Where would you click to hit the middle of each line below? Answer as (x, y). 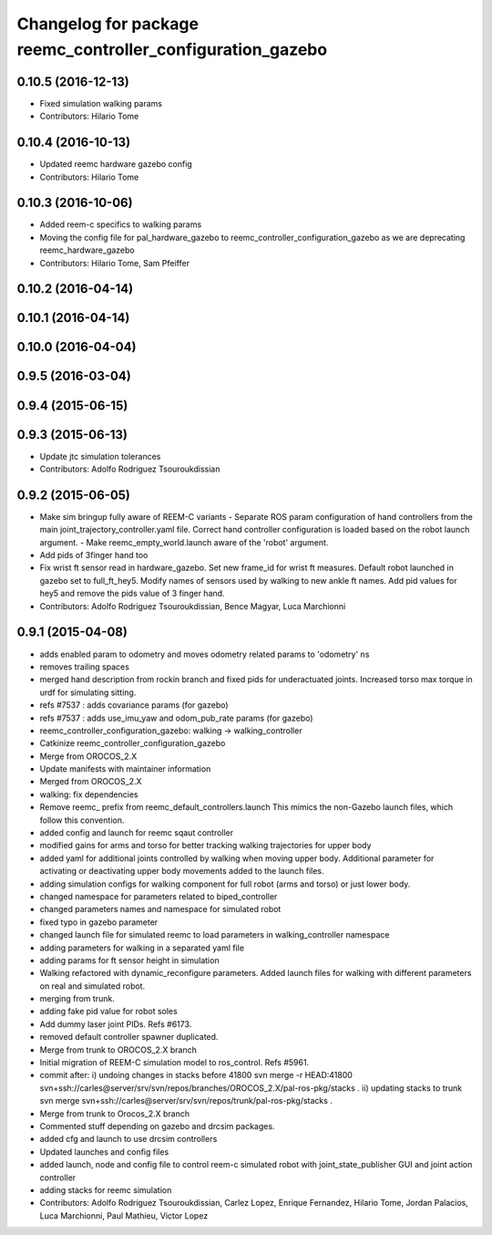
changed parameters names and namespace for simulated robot (160, 909)
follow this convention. (82, 820)
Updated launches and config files (104, 1152)
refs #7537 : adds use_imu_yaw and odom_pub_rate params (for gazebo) (176, 718)
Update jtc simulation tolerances (100, 456)
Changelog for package (108, 24)
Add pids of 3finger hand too (94, 555)
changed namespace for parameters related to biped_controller (159, 896)
